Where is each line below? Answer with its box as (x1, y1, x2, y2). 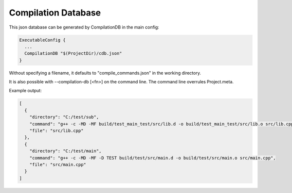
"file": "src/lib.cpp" (29, 128, 84, 133)
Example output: (9, 88, 42, 94)
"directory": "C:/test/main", (29, 148, 102, 154)
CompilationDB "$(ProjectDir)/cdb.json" (24, 51, 122, 56)
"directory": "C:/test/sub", (29, 114, 99, 120)
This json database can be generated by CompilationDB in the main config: (9, 24, 159, 30)
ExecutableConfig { (19, 37, 66, 43)
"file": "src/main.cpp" (29, 161, 86, 167)
